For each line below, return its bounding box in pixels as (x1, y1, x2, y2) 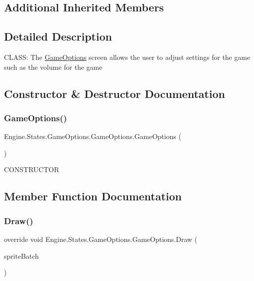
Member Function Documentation (4, 188, 182, 204)
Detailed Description (4, 29, 112, 44)
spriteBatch (4, 250, 39, 261)
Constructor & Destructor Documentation (4, 86, 225, 101)
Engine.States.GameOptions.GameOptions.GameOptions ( (4, 131, 181, 141)
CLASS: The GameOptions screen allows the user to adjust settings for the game (4, 51, 251, 62)
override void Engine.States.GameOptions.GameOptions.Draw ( (4, 234, 198, 244)
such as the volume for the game (4, 61, 102, 72)
